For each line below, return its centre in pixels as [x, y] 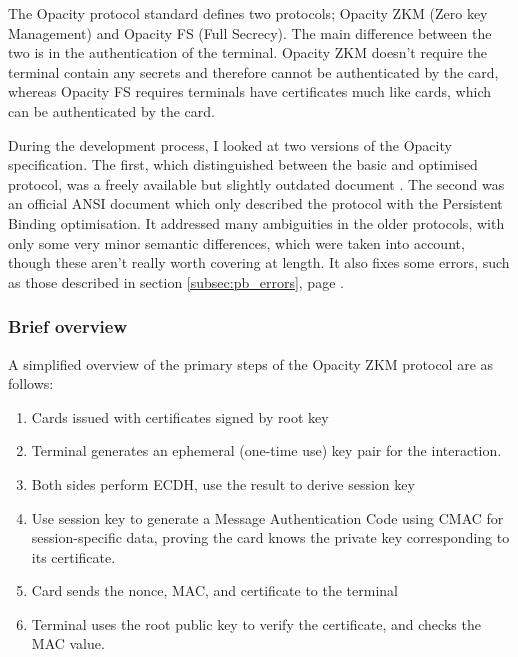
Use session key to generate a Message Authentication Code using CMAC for [267, 517]
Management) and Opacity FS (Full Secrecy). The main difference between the [250, 32]
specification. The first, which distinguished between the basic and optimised [243, 164]
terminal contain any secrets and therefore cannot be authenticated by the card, [253, 71]
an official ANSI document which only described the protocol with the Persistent [255, 203]
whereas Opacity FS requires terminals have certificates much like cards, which [249, 91]
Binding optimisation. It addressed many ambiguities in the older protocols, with [256, 222]
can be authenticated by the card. [111, 110]
